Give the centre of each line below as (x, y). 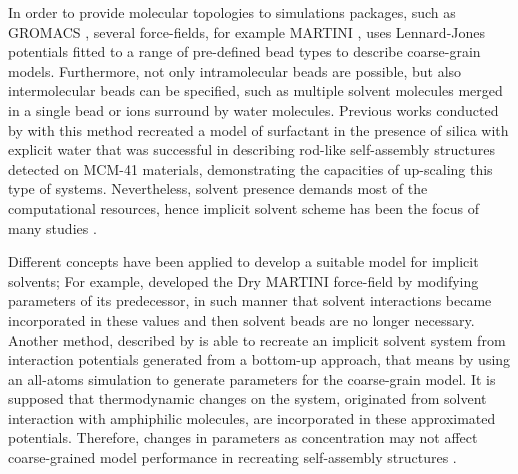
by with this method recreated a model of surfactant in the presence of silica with (258, 129)
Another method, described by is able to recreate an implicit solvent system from (257, 339)
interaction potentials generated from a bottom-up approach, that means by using (259, 359)
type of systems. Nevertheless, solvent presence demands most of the (218, 188)
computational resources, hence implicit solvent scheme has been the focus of (244, 207)
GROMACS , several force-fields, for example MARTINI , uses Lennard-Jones (247, 31)
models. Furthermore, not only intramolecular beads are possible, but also (235, 70)
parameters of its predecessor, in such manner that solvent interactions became (250, 300)
